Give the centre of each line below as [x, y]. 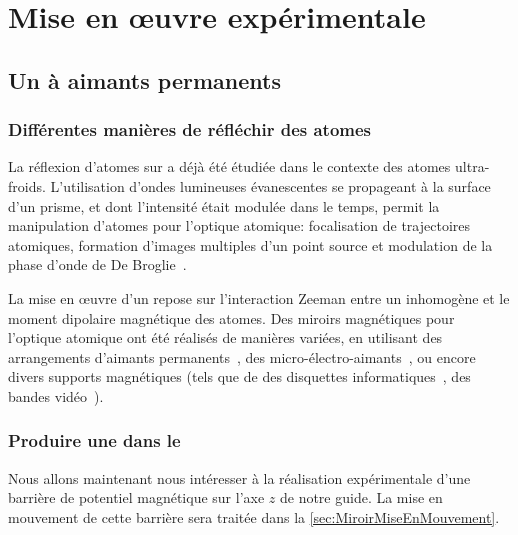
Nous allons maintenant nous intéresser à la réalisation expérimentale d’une [239, 477]
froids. [27, 185]
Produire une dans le [94, 440]
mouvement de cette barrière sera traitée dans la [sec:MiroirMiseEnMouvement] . [254, 516]
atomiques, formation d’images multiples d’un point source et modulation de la [250, 244]
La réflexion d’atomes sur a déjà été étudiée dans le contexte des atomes [229, 166]
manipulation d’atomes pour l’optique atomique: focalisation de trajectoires [239, 225]
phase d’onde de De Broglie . [97, 264]
